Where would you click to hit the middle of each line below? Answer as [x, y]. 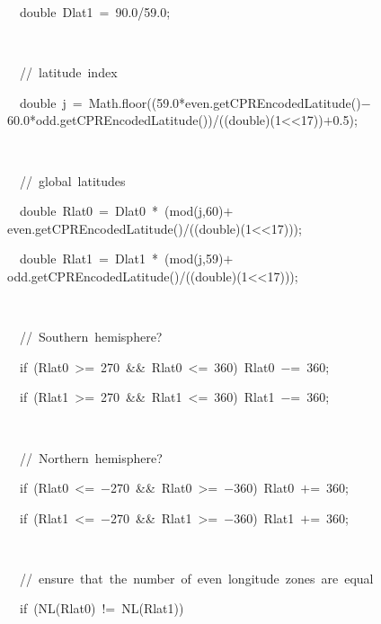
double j [43, 102]
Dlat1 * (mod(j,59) [169, 259]
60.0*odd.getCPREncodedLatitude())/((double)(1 [144, 120]
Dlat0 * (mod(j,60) [169, 211]
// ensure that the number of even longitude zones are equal [196, 578]
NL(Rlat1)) [153, 608]
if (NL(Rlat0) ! [62, 608]
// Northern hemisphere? [91, 457]
